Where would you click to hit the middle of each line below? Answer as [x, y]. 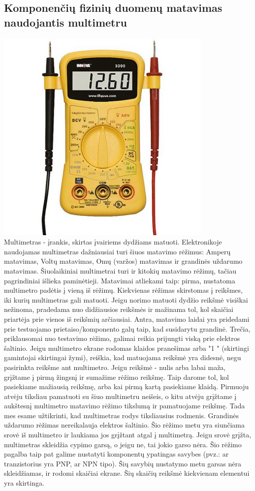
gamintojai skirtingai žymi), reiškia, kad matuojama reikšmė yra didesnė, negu [123, 357]
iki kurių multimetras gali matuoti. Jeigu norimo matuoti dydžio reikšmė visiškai [126, 299]
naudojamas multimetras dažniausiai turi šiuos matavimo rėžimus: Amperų [117, 251]
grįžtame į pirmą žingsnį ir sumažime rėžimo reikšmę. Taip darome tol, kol [116, 377]
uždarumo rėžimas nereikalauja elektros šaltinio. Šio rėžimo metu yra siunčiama [124, 425]
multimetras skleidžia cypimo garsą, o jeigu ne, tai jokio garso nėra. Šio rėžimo [123, 444]
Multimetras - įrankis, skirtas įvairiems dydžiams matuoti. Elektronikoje [113, 242]
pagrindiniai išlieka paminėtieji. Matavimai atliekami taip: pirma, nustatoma [120, 280]
